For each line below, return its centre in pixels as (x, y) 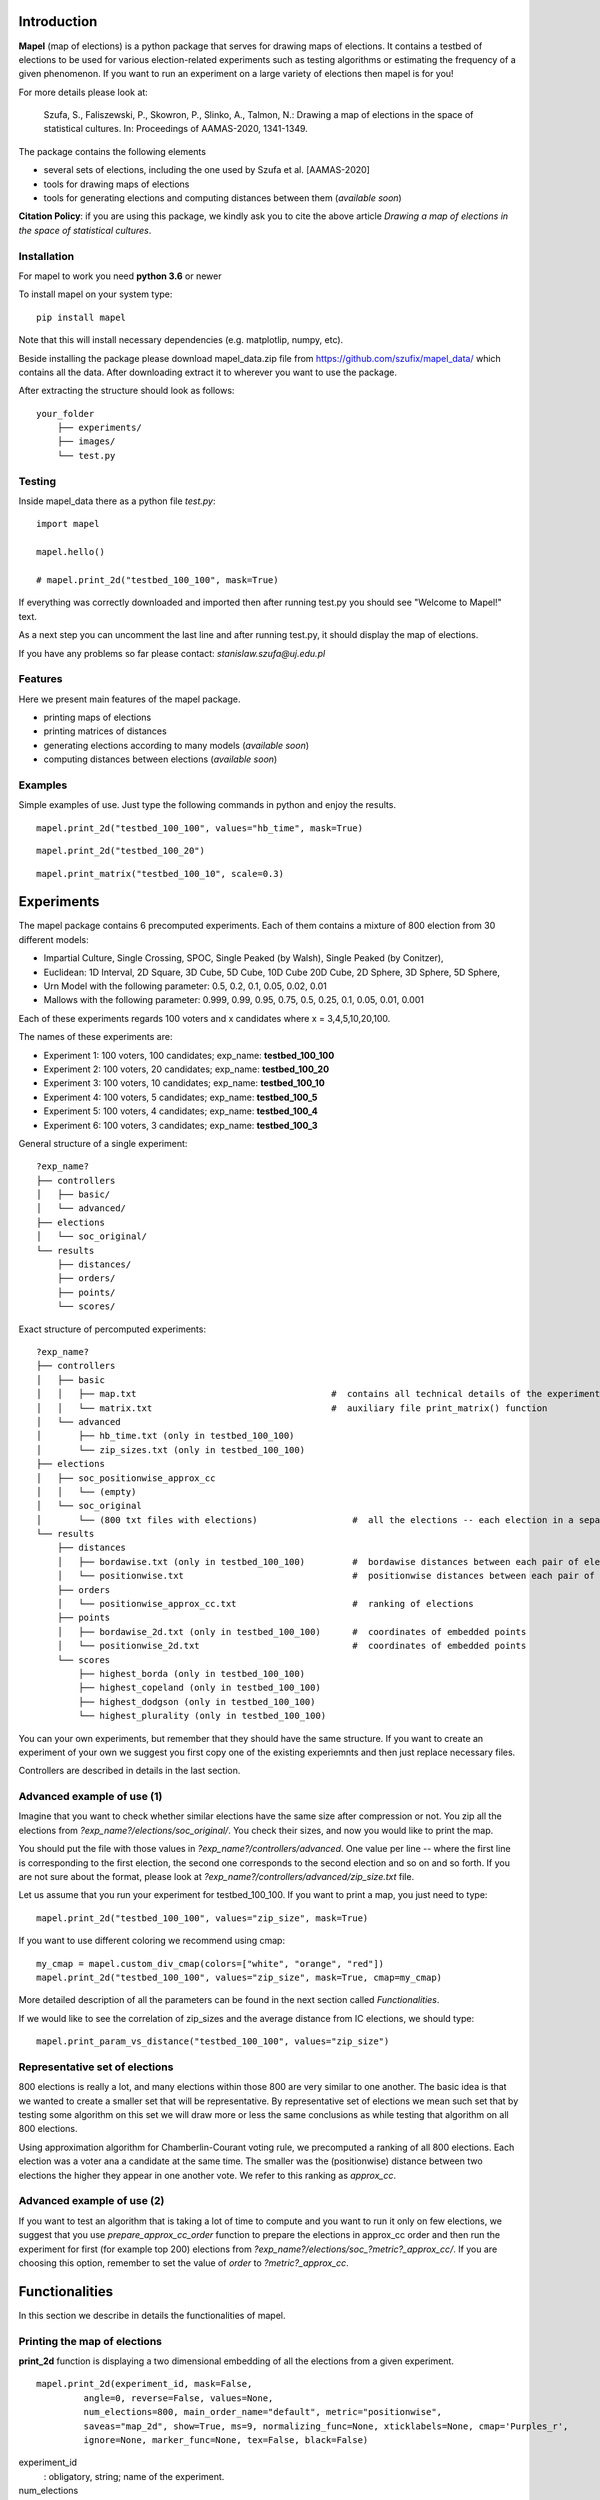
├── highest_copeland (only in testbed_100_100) (200, 1688)
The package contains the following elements (112, 151)
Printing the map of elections (90, 2341)
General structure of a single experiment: (103, 1143)
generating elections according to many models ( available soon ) (176, 745)
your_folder (65, 413)
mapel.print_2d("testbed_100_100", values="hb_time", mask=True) (200, 828)
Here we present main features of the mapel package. (129, 699)
